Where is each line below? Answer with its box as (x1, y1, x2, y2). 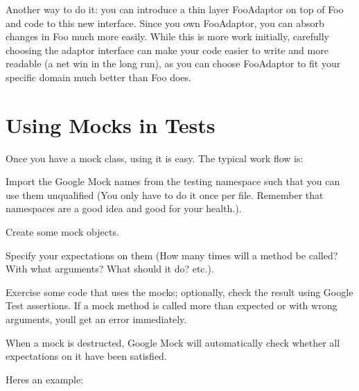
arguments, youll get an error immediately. (6, 312, 187, 327)
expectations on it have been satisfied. (6, 349, 167, 363)
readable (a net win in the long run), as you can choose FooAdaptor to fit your (6, 56, 341, 71)
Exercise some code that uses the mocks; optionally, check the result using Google (6, 284, 353, 299)
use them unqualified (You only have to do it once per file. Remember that (6, 187, 324, 202)
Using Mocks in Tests (6, 110, 216, 139)
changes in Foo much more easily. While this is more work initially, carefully (6, 29, 329, 44)
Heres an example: (6, 372, 84, 386)
